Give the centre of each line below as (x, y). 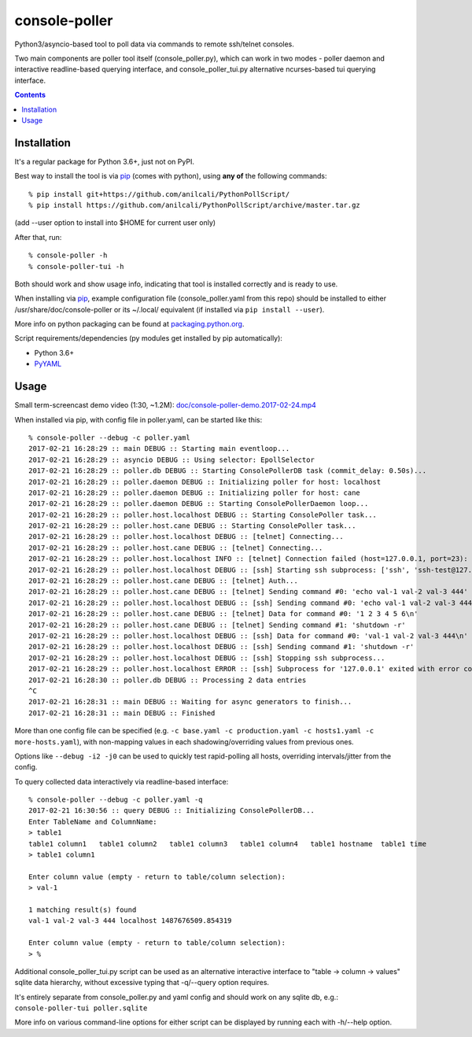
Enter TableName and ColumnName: (93, 821)
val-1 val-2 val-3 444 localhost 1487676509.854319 (130, 921)
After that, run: (38, 237)
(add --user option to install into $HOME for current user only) (115, 223)
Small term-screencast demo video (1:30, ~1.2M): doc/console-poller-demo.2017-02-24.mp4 (165, 405)
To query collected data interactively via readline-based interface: (122, 781)
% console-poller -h (68, 255)
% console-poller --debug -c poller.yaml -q (116, 800)
